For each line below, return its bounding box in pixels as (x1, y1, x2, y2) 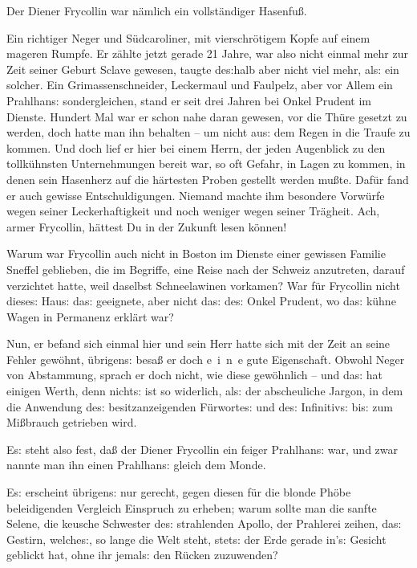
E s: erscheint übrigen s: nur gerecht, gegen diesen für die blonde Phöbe (6, 484, 351, 501)
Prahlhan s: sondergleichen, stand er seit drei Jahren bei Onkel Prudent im (6, 92, 372, 108)
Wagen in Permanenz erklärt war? (6, 308, 174, 325)
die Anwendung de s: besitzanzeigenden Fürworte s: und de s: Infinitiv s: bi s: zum (6, 398, 394, 415)
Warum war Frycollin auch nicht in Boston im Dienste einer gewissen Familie (6, 245, 386, 262)
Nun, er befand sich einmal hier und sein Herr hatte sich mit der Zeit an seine (6, 335, 391, 352)
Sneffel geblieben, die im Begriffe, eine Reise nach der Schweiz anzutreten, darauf (6, 260, 405, 277)
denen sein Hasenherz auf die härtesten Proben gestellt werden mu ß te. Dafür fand (6, 170, 409, 187)
